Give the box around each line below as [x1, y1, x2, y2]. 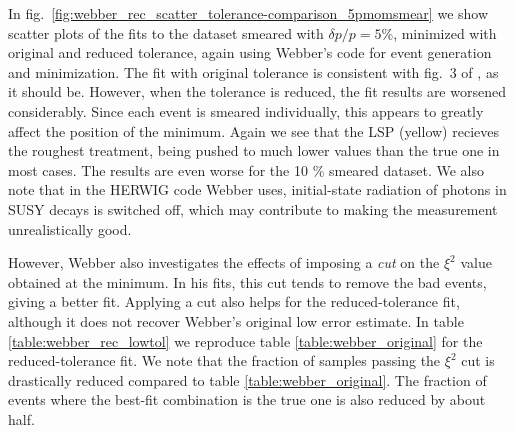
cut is [461, 350, 495, 371]
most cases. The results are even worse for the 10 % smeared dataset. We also [8, 159, 484, 180]
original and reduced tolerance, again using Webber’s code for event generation [8, 42, 492, 63]
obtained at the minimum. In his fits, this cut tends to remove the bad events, [8, 271, 487, 292]
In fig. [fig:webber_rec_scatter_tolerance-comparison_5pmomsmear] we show [8, 3, 489, 23]
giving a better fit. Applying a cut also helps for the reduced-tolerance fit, [8, 291, 460, 312]
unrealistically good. [8, 218, 132, 239]
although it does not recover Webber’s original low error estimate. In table [8, 310, 464, 331]
